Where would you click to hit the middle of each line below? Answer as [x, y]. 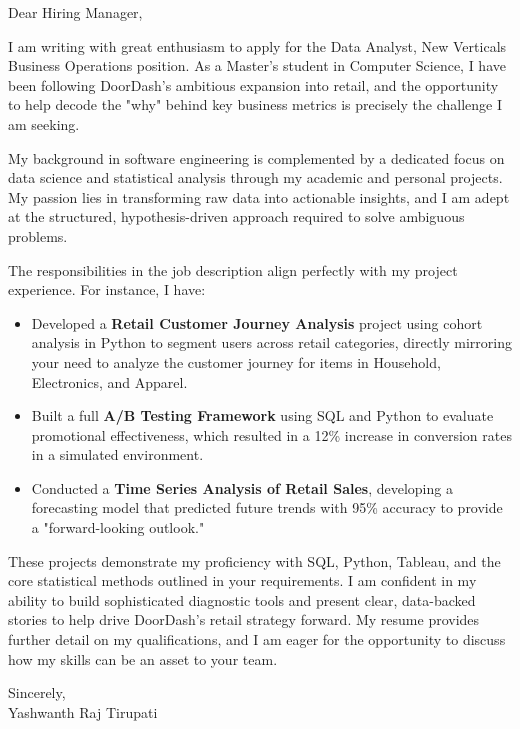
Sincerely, [37, 692]
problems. [38, 235]
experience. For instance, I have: [107, 289]
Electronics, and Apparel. [109, 381]
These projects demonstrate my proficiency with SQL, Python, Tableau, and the [254, 560]
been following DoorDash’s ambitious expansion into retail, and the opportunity [253, 84]
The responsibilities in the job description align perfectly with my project [233, 269]
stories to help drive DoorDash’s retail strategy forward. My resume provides [244, 619]
